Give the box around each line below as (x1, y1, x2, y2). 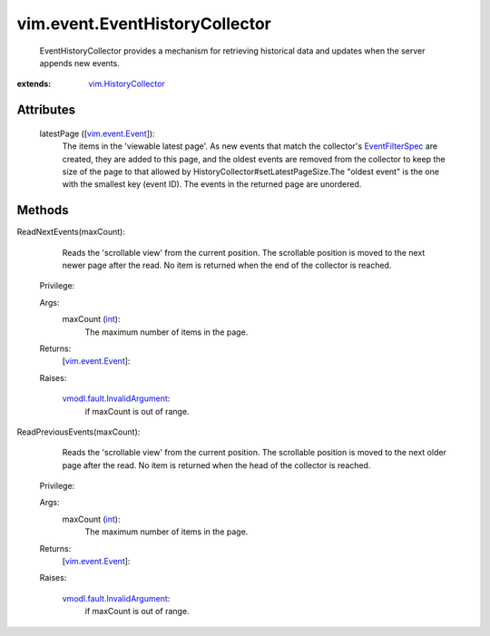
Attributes (16, 103, 76, 118)
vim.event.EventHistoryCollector (16, 14, 271, 34)
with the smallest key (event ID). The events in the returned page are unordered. (62, 179, 362, 190)
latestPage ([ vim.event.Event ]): (39, 128, 155, 139)
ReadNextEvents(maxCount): (16, 227, 126, 238)
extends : (16, 78, 52, 90)
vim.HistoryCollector (88, 78, 165, 90)
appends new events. (39, 57, 120, 68)
